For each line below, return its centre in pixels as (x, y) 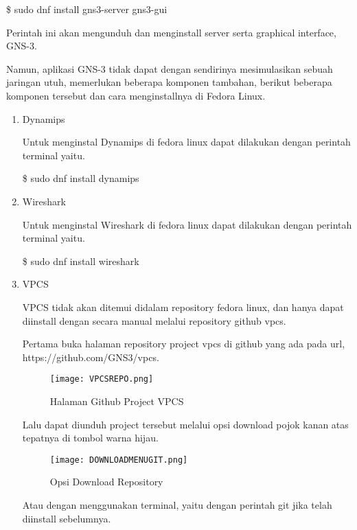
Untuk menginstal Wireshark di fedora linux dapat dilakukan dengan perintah (187, 224)
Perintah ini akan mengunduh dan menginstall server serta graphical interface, (171, 32)
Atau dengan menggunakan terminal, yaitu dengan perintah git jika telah (177, 504)
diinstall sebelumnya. (67, 518)
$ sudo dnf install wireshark (81, 261)
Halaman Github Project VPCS (117, 401)
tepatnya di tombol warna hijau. (90, 438)
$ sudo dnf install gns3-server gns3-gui (87, 9)
